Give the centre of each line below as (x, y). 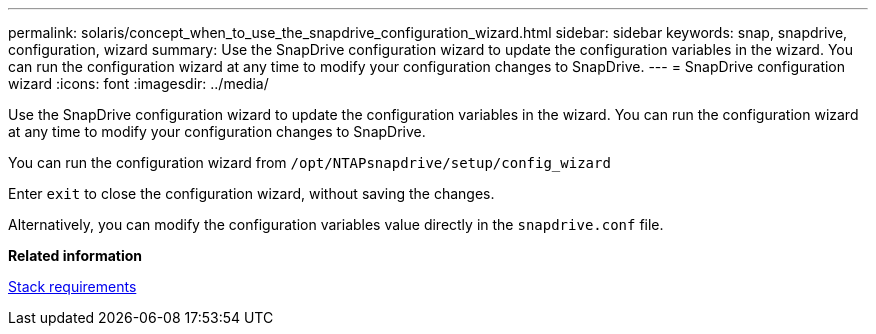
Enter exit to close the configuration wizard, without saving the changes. (251, 193)
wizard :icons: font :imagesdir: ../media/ (138, 83)
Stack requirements (72, 286)
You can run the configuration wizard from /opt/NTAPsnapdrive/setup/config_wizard (309, 162)
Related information (75, 255)
